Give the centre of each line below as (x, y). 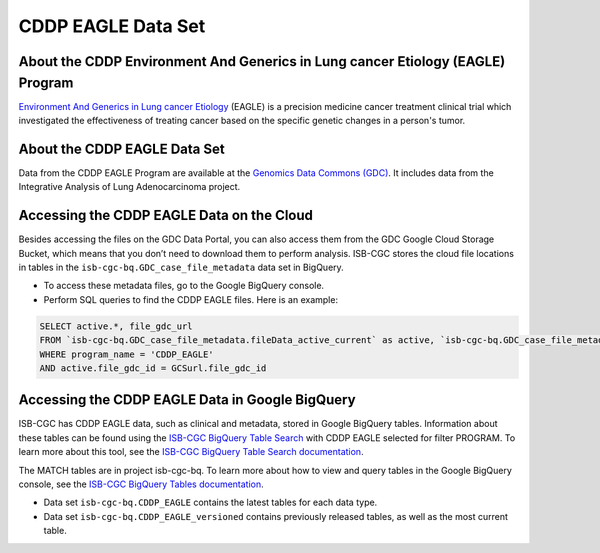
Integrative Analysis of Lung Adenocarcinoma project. (129, 187)
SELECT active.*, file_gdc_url (116, 326)
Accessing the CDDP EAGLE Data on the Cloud (166, 215)
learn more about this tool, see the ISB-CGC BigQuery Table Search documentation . (191, 452)
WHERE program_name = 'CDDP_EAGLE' (126, 354)
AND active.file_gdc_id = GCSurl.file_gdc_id (153, 368)
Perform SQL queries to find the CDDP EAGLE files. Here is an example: (191, 299)
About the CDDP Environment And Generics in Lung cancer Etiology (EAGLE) (262, 61)
